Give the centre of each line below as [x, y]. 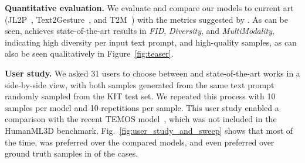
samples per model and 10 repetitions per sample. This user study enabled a [142, 107]
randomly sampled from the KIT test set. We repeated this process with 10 [140, 96]
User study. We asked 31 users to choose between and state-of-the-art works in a [152, 73]
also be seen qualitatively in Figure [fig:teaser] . [89, 53]
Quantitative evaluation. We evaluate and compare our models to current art [149, 8]
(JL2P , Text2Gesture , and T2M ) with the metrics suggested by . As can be [146, 19]
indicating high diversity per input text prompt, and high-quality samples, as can [151, 42]
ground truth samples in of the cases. [72, 153]
